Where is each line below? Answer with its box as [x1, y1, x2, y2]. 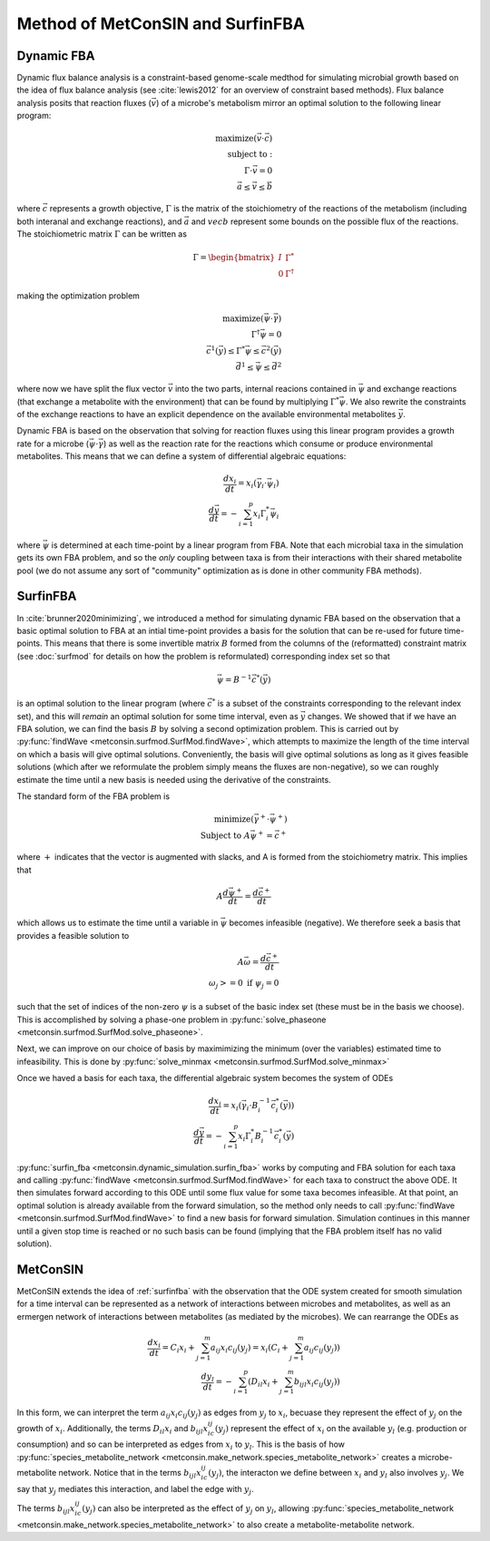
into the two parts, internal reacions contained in [174, 384, 357, 395]
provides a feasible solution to [16, 930, 130, 941]
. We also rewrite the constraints [345, 395, 466, 407]
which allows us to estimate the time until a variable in [16, 917, 219, 929]
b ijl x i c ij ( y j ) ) [293, 1376, 340, 1389]
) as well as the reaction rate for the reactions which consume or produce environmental [103, 438, 434, 449]
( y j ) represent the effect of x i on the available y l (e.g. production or [214, 1422, 467, 1436]
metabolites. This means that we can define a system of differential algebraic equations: [16, 451, 347, 462]
